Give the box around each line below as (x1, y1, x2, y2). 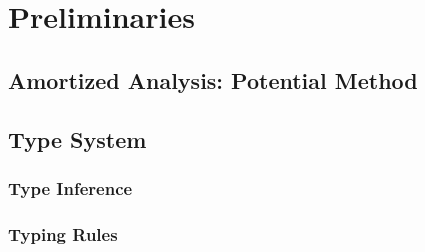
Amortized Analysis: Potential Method (8, 64, 418, 95)
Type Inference (8, 175, 133, 200)
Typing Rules (8, 221, 118, 246)
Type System (8, 123, 147, 154)
